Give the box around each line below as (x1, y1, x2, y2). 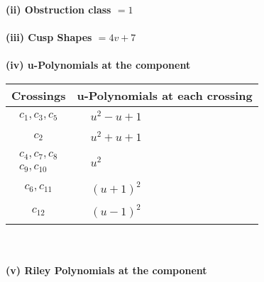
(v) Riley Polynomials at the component (6, 263, 207, 277)
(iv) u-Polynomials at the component (6, 57, 191, 72)
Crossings (11, 86, 66, 103)
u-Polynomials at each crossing (77, 86, 253, 103)
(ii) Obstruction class (6, 2, 111, 16)
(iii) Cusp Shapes (6, 30, 92, 45)
